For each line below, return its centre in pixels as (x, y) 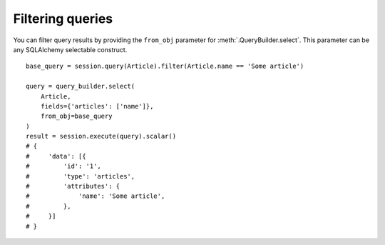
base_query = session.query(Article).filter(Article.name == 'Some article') (165, 66)
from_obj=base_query (76, 116)
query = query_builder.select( (81, 86)
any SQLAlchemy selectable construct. (70, 49)
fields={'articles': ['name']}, (97, 106)
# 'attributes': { (73, 186)
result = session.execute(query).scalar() (101, 136)
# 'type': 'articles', (81, 176)
